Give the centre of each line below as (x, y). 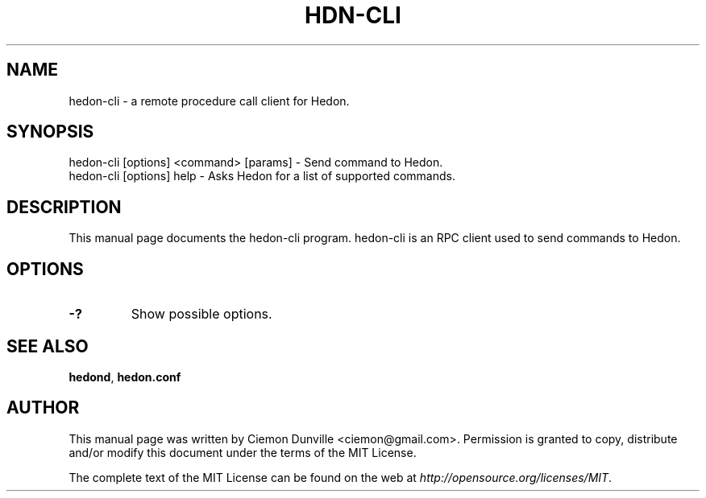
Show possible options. (201, 314)
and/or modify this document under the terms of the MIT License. (243, 452)
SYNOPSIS (50, 132)
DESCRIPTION (64, 207)
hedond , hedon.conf (125, 377)
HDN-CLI (353, 15)
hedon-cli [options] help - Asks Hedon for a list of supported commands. (262, 176)
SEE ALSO (48, 346)
